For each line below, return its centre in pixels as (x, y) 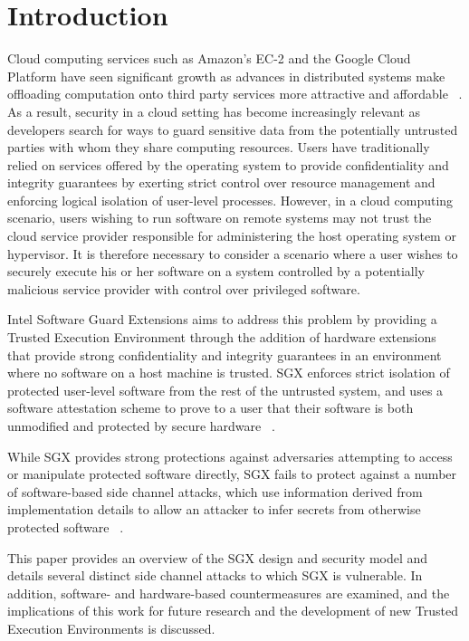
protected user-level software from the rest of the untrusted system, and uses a (225, 390)
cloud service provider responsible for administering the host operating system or (232, 236)
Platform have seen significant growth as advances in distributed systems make (226, 76)
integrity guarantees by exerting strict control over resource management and (221, 182)
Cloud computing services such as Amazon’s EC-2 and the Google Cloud (209, 58)
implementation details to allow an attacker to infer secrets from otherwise (214, 509)
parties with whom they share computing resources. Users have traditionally (219, 147)
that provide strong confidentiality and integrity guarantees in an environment (225, 354)
